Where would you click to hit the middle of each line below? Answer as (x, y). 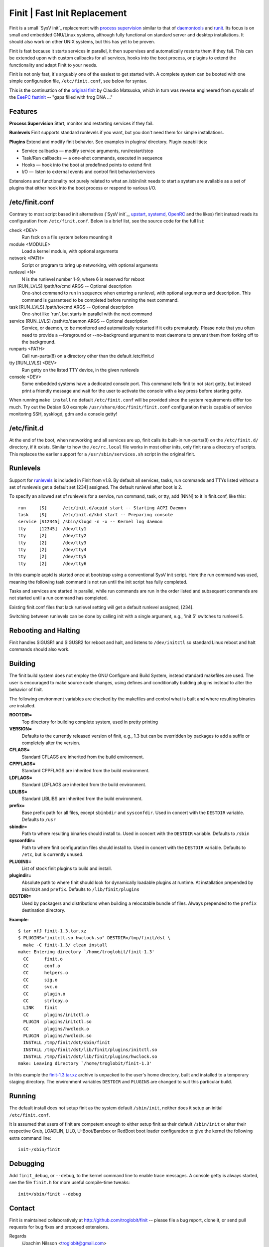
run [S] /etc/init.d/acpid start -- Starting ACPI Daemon (102, 508)
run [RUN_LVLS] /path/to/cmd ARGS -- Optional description (70, 286)
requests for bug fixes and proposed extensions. (59, 1227)
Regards (18, 1236)
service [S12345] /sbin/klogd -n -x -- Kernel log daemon (90, 522)
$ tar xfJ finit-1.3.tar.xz (52, 931)
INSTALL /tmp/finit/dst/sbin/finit (67, 1043)
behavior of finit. (26, 690)
